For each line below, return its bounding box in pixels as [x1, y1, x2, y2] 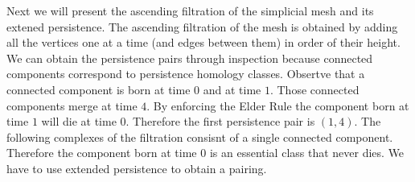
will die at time [41, 113, 117, 130]
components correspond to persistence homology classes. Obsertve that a [6, 65, 365, 82]
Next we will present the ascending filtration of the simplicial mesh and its [6, 2, 374, 19]
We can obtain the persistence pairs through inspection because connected [6, 49, 373, 66]
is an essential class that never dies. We [209, 144, 405, 161]
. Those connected [269, 81, 360, 97]
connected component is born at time [6, 81, 191, 97]
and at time [203, 81, 261, 97]
